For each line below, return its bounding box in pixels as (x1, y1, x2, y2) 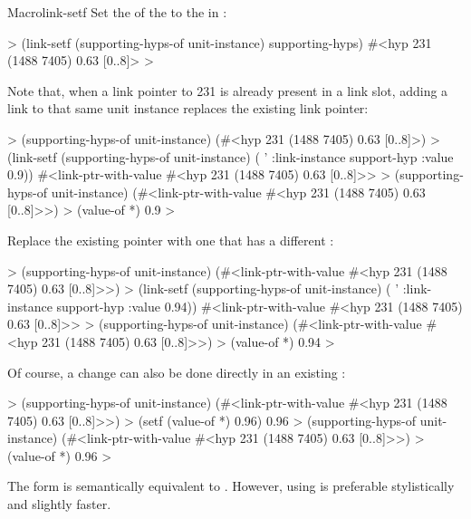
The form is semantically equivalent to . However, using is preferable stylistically (7, 476, 455, 495)
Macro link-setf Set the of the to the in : (7, 3, 227, 21)
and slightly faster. (7, 495, 111, 514)
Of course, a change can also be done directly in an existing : (7, 362, 346, 381)
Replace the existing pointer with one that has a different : (7, 230, 334, 249)
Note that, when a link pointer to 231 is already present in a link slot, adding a (7, 81, 448, 100)
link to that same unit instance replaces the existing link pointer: (7, 99, 369, 118)
